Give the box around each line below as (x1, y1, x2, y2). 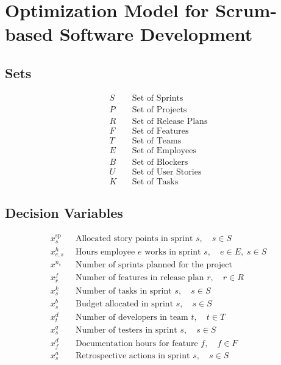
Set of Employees (132, 146, 196, 155)
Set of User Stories (132, 168, 202, 176)
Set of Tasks (132, 178, 179, 187)
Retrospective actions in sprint (75, 351, 190, 360)
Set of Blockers (132, 157, 188, 167)
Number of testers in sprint (75, 325, 177, 334)
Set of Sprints (132, 93, 183, 103)
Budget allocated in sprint (75, 300, 174, 309)
